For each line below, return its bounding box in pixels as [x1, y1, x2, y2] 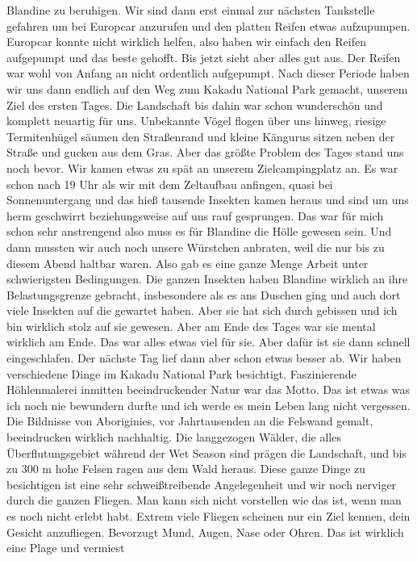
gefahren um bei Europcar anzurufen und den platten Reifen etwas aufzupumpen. [6, 17, 411, 34]
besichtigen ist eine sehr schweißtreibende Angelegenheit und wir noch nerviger [6, 475, 397, 492]
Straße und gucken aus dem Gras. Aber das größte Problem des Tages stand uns [6, 144, 404, 161]
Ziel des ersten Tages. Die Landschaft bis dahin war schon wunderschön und [6, 96, 383, 113]
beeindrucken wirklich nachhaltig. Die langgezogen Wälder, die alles [6, 429, 341, 446]
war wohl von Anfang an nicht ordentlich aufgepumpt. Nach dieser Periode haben [6, 65, 410, 82]
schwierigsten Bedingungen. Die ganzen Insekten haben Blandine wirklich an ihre [6, 270, 408, 287]
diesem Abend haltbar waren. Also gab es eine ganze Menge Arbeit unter [6, 254, 369, 271]
